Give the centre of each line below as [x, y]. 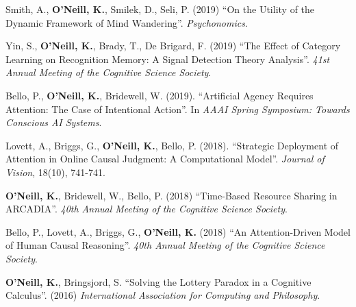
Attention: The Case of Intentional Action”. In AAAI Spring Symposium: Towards [178, 109]
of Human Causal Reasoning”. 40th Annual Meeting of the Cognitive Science [165, 245]
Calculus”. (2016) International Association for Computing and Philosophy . [163, 295]
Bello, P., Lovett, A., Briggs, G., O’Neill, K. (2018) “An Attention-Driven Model [178, 231]
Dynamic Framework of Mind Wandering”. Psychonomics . [127, 22]
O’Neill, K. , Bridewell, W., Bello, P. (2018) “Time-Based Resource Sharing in [171, 195]
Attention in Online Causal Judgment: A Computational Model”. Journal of [165, 159]
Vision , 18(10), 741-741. [55, 172]
